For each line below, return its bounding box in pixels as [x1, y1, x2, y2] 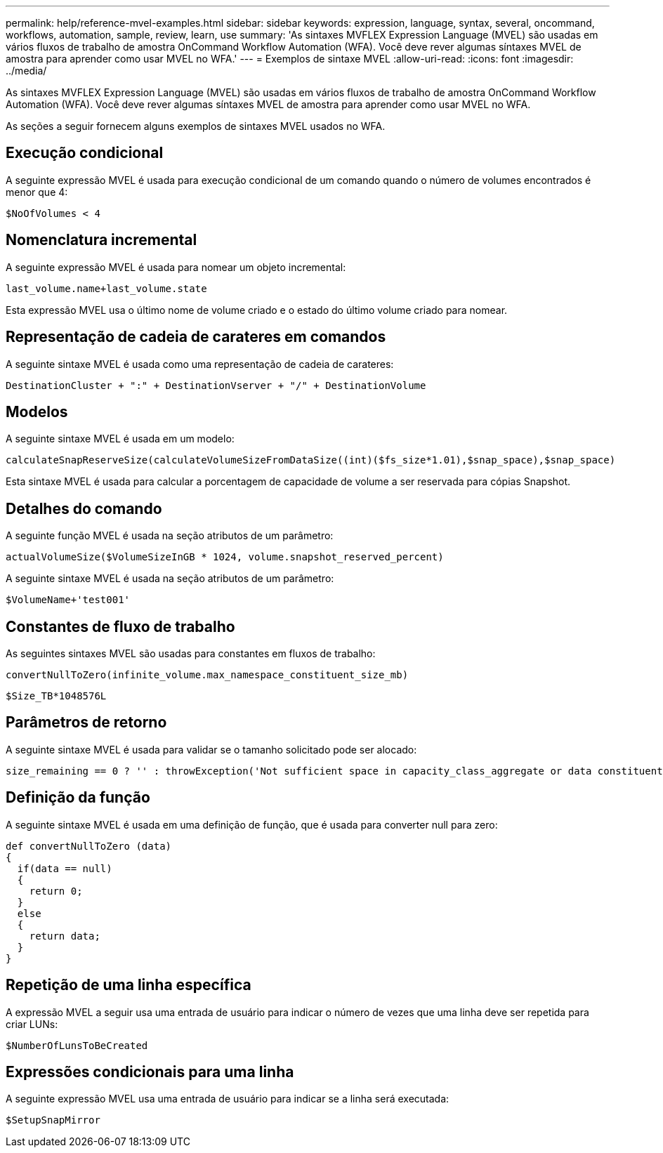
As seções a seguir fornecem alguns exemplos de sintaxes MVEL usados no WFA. [6, 120, 386, 132]
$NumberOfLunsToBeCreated [6, 1039, 148, 1051]
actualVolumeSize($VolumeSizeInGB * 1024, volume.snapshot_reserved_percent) [6, 551, 444, 563]
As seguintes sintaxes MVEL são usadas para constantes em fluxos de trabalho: [6, 647, 376, 660]
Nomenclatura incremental [6, 231, 197, 249]
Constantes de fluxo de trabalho [6, 617, 235, 635]
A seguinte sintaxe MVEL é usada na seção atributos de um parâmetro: [6, 572, 334, 585]
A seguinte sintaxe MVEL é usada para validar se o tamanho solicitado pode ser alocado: [6, 743, 417, 756]
